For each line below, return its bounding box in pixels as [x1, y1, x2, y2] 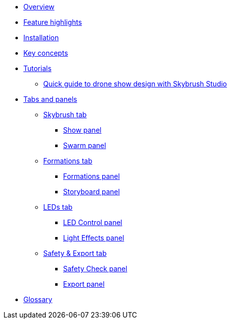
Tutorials [23, 64, 52, 73]
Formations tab [43, 157, 92, 165]
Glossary [23, 295, 53, 304]
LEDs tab [43, 203, 73, 211]
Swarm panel [63, 141, 106, 150]
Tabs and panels [23, 95, 77, 103]
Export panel [63, 280, 105, 288]
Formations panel [63, 172, 120, 180]
